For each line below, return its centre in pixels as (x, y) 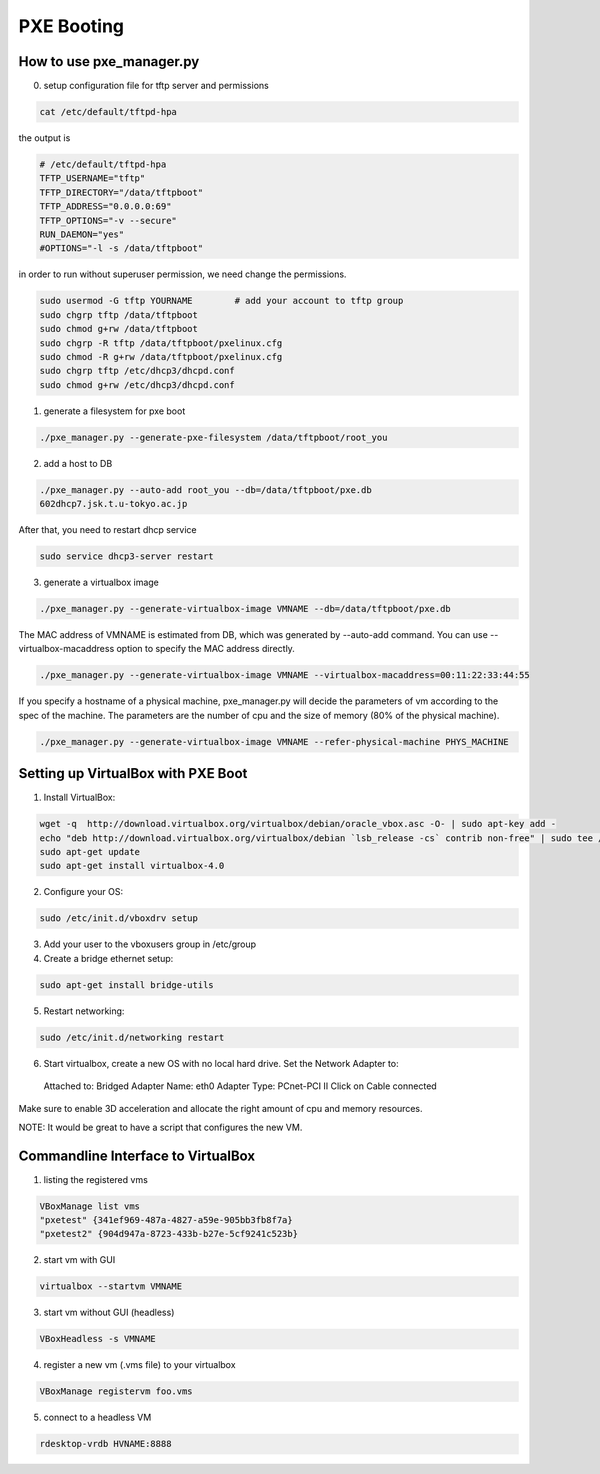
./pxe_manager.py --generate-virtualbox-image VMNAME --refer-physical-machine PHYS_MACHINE (274, 741)
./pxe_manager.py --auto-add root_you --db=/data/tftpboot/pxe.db (205, 489)
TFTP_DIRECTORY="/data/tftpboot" (121, 192)
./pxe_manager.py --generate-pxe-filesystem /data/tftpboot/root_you (213, 437)
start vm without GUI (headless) (109, 1312)
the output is (44, 138)
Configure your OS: (83, 892)
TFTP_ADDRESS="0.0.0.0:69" (105, 206)
